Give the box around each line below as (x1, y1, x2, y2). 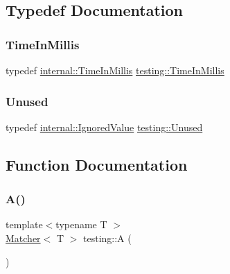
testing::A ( (83, 231, 132, 245)
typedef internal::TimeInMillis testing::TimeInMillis (6, 63, 224, 77)
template (6, 217, 43, 232)
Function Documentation (6, 153, 188, 175)
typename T (55, 217, 107, 232)
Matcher (6, 231, 41, 245)
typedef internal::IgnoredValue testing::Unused (6, 119, 203, 134)
